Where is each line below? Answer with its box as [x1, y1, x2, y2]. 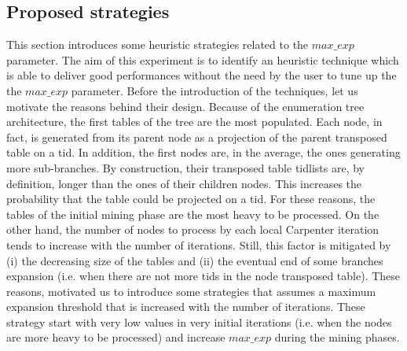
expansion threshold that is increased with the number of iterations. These [6, 298, 365, 315]
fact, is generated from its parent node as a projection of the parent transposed [6, 128, 387, 145]
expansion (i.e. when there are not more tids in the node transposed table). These [6, 268, 401, 284]
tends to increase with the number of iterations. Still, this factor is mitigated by [6, 236, 391, 253]
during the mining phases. [274, 329, 400, 345]
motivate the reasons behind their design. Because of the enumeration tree [6, 98, 365, 114]
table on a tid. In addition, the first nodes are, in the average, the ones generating [6, 144, 401, 161]
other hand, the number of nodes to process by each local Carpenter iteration [6, 221, 379, 238]
